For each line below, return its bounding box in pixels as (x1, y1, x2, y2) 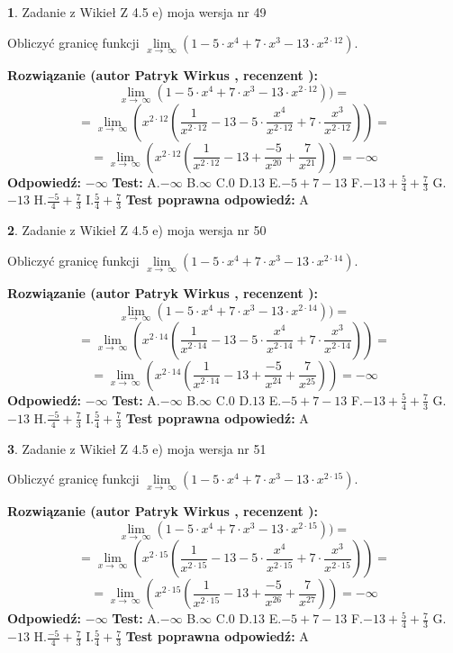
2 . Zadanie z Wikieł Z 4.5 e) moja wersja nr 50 (7, 221, 267, 240)
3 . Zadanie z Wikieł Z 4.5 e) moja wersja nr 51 (7, 439, 267, 458)
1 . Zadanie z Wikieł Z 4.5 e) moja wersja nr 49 (7, 3, 267, 21)
